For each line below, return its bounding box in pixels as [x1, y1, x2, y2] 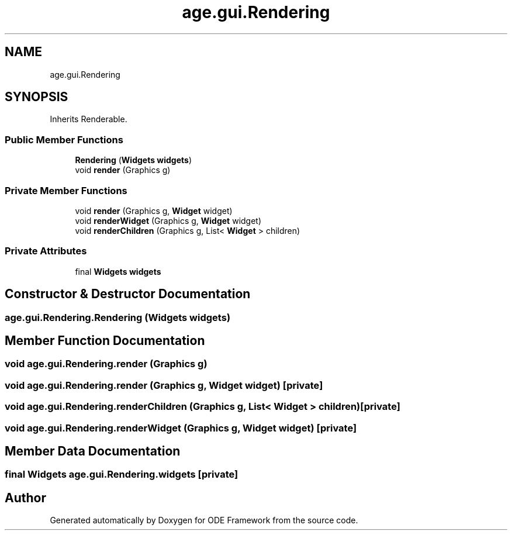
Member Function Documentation [5, 333, 205, 348]
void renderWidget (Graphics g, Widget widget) [75, 215, 262, 226]
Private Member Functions [5, 184, 127, 196]
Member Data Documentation [5, 443, 181, 458]
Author [5, 490, 46, 505]
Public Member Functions [5, 133, 123, 146]
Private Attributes [5, 245, 87, 257]
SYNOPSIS [5, 89, 68, 105]
